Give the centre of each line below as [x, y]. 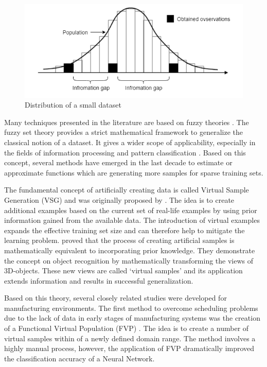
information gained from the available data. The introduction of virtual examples [132, 220]
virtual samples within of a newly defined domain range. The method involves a [130, 338]
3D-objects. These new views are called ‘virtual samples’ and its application [123, 270]
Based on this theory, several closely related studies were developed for [115, 298]
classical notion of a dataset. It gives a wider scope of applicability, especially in [130, 142]
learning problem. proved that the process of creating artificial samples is [119, 240]
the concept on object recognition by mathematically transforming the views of [129, 260]
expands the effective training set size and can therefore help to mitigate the [124, 230]
